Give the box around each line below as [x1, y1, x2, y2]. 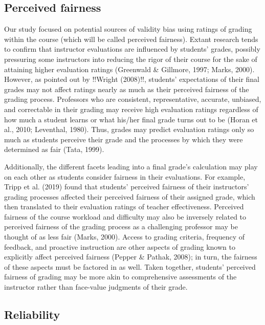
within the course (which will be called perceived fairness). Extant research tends [4, 33, 258, 44]
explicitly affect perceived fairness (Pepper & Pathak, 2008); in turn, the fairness [4, 251, 257, 262]
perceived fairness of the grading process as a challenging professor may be [4, 221, 238, 232]
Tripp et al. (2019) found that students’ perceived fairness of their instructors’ [4, 181, 249, 192]
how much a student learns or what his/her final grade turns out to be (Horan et [4, 114, 258, 124]
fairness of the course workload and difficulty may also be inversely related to [4, 211, 247, 222]
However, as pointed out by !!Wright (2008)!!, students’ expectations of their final [4, 74, 260, 84]
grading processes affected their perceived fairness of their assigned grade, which [4, 191, 255, 202]
